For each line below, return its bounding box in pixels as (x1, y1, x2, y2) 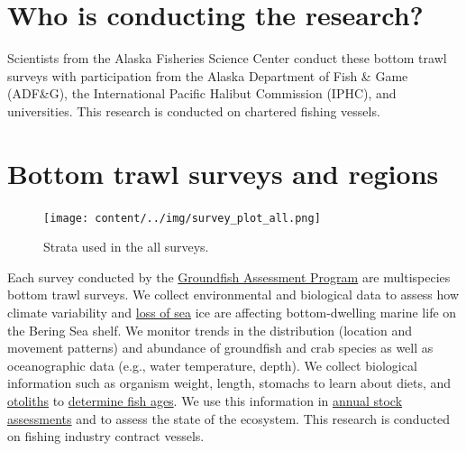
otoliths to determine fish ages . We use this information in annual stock (7, 391, 403, 410)
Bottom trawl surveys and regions (7, 154, 439, 191)
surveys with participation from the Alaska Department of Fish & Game (7, 66, 408, 85)
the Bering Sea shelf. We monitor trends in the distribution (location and (7, 320, 413, 339)
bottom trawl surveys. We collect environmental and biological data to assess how (7, 285, 460, 304)
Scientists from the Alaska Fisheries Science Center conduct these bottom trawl (7, 49, 447, 68)
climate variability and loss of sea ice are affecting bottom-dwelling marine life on (7, 303, 457, 322)
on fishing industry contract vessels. (7, 427, 205, 446)
